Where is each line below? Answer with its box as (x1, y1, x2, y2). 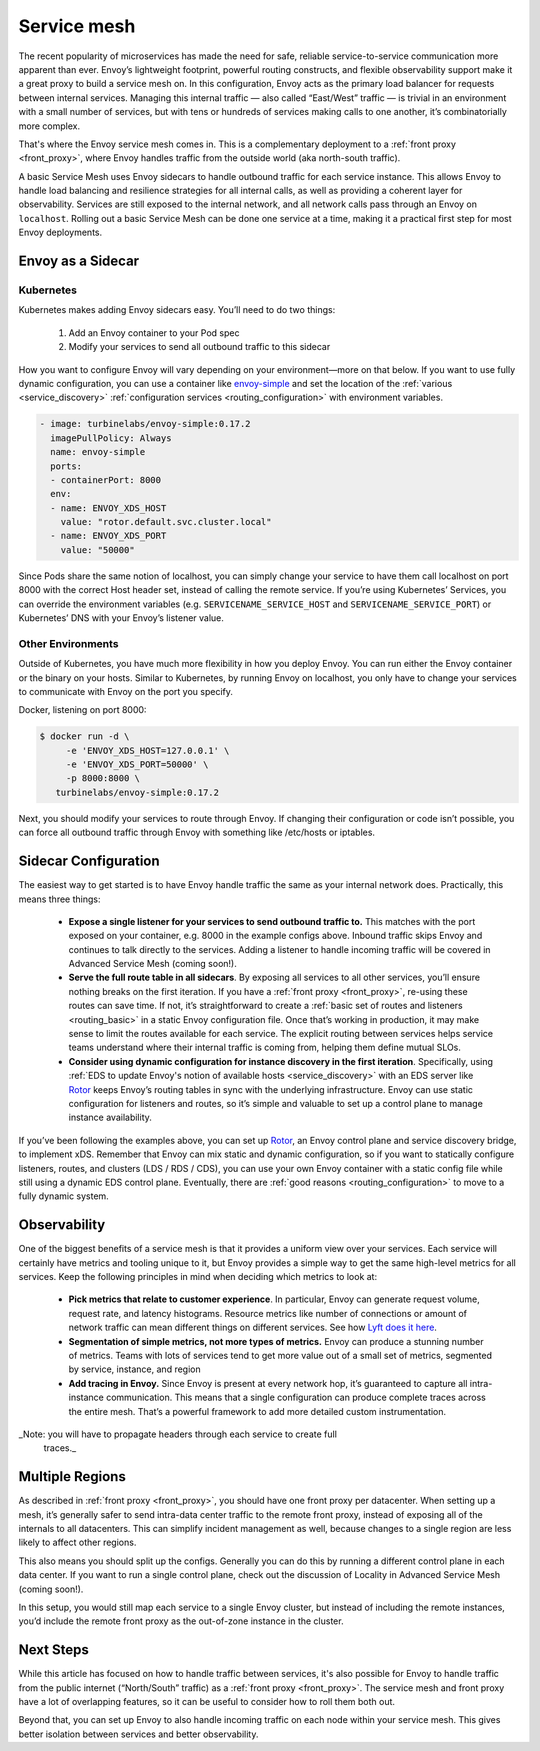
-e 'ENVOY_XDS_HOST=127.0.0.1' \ (65, 745, 230, 756)
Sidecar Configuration (18, 853, 160, 870)
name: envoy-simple (50, 446, 146, 458)
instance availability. (68, 1111, 152, 1124)
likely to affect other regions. (18, 1536, 137, 1549)
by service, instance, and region (68, 1363, 201, 1375)
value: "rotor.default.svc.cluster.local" (60, 516, 272, 528)
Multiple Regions (18, 1468, 127, 1485)
